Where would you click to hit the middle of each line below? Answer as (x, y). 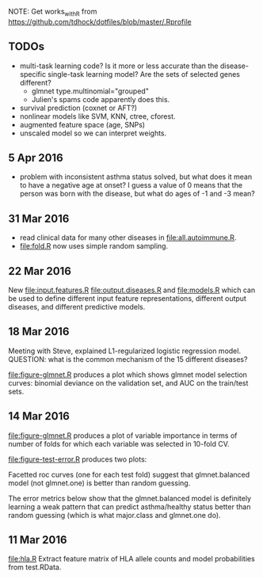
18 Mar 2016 (39, 332)
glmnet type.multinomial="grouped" (90, 91)
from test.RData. (35, 567)
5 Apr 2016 (36, 158)
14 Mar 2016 (39, 416)
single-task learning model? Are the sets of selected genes (143, 74)
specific (32, 74)
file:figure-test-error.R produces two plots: (78, 459)
